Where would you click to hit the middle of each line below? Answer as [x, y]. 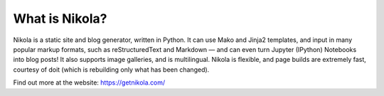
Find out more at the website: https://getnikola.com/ [89, 82]
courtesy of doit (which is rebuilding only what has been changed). [111, 69]
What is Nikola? [60, 18]
